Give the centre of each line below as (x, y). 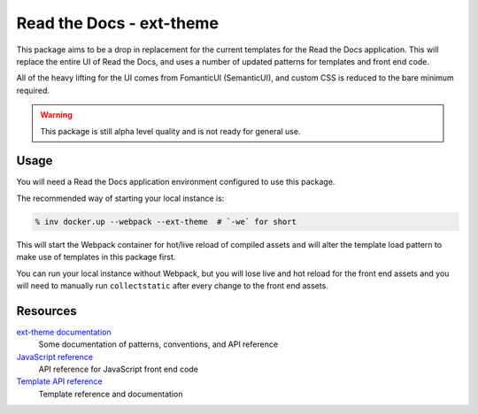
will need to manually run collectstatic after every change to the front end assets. (173, 285)
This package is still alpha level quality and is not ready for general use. (170, 131)
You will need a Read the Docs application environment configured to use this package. (176, 182)
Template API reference (59, 381)
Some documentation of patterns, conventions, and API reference (158, 344)
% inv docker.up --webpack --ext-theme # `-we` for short (166, 222)
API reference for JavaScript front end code (119, 369)
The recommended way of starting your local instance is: (120, 198)
